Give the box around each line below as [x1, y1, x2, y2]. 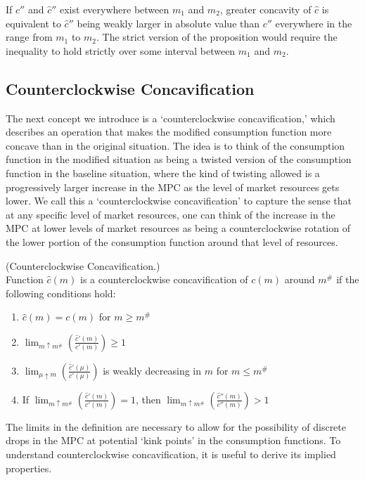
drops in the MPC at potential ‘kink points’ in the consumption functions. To [6, 433, 341, 448]
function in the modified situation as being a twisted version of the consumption [6, 152, 352, 167]
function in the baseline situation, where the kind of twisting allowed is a [6, 165, 320, 180]
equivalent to [6, 15, 61, 30]
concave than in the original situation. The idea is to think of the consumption [6, 138, 345, 153]
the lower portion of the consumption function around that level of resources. [6, 234, 338, 249]
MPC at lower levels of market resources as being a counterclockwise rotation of [6, 221, 350, 235]
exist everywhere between [60, 2, 169, 16]
